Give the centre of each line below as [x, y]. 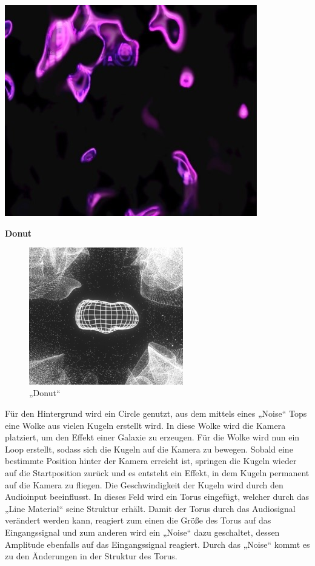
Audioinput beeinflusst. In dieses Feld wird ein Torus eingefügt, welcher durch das [157, 497]
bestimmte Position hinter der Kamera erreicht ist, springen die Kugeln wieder [151, 461]
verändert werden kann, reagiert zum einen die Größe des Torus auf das [138, 520]
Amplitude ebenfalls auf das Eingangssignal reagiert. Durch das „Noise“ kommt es [157, 544]
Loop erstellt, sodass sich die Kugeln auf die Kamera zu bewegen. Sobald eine [149, 449]
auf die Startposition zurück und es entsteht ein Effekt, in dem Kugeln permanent [157, 472]
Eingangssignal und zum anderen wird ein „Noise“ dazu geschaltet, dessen [142, 532]
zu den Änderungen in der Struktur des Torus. [91, 556]
